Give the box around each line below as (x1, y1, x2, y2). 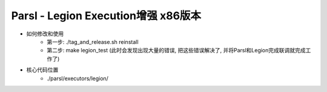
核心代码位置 (26, 66, 59, 73)
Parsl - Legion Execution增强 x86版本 (11, 9, 202, 22)
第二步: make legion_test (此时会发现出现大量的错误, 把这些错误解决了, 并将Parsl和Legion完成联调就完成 (47, 47, 306, 54)
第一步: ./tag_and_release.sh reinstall (47, 38, 139, 45)
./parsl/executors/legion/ (47, 75, 109, 82)
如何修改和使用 (26, 30, 64, 37)
